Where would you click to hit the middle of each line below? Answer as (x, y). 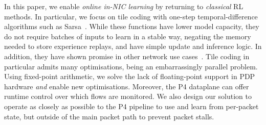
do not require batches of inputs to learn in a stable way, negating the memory (128, 36)
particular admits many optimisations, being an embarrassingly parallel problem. (131, 66)
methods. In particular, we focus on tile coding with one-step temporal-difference (131, 16)
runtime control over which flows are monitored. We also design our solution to (128, 96)
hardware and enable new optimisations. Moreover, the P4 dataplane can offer (127, 86)
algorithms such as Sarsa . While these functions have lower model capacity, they (132, 26)
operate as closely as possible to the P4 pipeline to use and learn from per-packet (131, 106)
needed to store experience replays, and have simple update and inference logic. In (133, 46)
